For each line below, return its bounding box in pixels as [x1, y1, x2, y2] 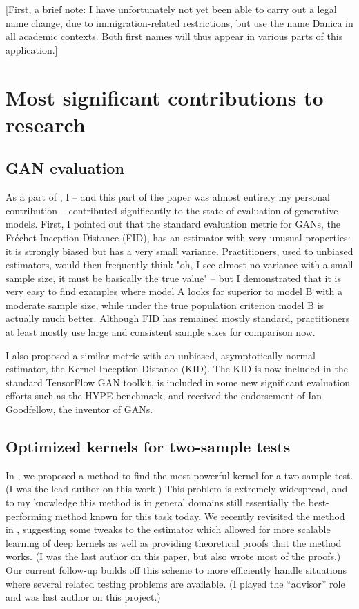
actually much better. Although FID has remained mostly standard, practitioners [6, 311, 350, 326]
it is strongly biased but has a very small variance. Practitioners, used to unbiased [6, 243, 353, 258]
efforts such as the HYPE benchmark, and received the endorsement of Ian [6, 388, 322, 403]
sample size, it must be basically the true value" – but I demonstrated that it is [6, 270, 342, 285]
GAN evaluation [6, 157, 124, 179]
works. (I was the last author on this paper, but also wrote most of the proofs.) [6, 549, 341, 563]
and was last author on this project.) [6, 590, 161, 604]
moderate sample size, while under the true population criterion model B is [6, 297, 324, 312]
